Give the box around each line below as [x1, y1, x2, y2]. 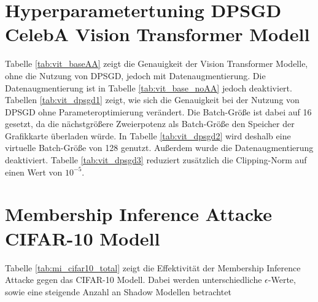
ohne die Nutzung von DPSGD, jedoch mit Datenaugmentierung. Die [5, 69, 266, 82]
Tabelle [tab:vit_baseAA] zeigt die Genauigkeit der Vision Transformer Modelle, [5, 57, 308, 70]
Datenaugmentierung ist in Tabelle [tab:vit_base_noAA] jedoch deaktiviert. [5, 81, 292, 94]
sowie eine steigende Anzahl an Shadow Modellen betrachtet [5, 285, 231, 298]
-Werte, [268, 273, 296, 286]
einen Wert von [5, 165, 63, 178]
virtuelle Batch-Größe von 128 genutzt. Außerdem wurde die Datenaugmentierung [5, 141, 314, 154]
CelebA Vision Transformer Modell [5, 21, 310, 47]
